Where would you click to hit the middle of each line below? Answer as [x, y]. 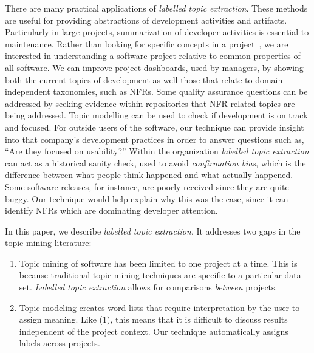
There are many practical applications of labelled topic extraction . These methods [156, 8]
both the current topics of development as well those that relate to [129, 79]
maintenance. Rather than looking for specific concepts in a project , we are [147, 43]
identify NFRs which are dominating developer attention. [111, 211]
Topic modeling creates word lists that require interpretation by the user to [159, 307]
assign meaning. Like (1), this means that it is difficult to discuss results [153, 319]
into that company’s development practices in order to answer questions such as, [155, 139]
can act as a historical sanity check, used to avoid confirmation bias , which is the [155, 163]
